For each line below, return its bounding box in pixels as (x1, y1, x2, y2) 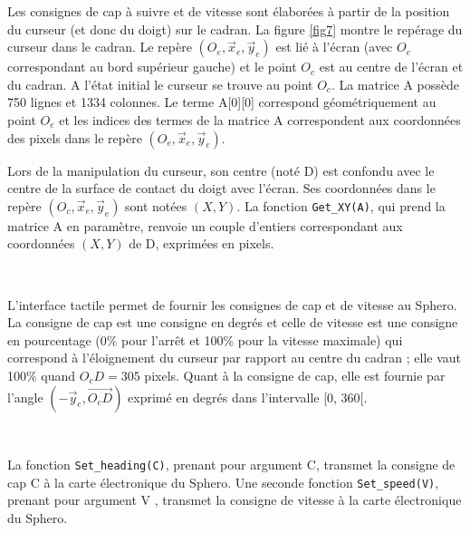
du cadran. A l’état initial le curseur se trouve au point (7, 74, 313, 93)
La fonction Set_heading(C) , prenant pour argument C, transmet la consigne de (7, 455, 456, 474)
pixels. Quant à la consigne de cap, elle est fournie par (144, 365, 446, 384)
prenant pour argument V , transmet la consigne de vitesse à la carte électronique (7, 490, 462, 509)
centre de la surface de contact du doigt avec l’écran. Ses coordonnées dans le (7, 179, 436, 198)
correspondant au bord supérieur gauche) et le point (7, 57, 297, 76)
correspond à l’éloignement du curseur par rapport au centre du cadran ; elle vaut (7, 348, 462, 367)
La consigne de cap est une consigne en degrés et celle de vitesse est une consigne (7, 313, 458, 332)
